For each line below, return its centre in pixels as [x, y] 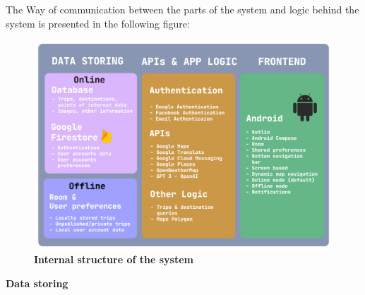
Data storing [37, 283]
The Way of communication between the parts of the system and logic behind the [182, 9]
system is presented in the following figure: [98, 23]
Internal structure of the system [114, 259]
